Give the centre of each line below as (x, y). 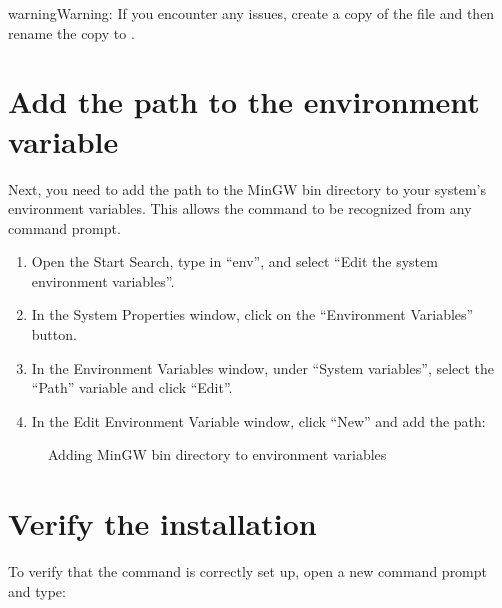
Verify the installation (162, 523)
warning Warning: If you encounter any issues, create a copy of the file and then (251, 13)
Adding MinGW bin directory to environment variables (217, 454)
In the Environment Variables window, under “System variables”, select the (263, 367)
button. (54, 334)
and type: (37, 590)
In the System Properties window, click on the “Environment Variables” (252, 314)
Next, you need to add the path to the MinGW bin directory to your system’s (247, 188)
